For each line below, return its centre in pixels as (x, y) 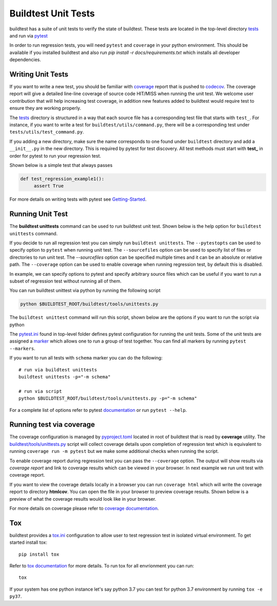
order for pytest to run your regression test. (55, 156)
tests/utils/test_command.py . (47, 132)
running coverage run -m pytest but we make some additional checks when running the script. (114, 451)
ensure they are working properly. (45, 108)
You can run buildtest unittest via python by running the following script (85, 291)
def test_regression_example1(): (62, 179)
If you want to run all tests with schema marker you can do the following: (86, 358)
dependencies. (25, 60)
